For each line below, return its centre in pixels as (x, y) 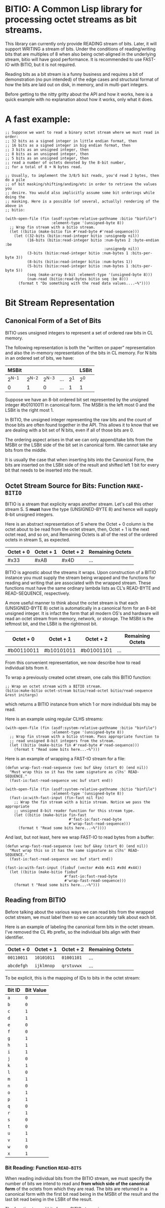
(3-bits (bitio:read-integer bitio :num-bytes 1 (78, 253)
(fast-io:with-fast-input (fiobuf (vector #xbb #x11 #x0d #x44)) (73, 868)
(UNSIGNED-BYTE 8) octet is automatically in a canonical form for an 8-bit (81, 608)
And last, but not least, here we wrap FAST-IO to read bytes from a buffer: (80, 837)
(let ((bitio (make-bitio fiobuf (44, 872)
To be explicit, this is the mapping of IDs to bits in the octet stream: (73, 978)
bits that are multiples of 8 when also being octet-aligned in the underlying (81, 54)
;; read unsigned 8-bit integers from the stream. (62, 741)
